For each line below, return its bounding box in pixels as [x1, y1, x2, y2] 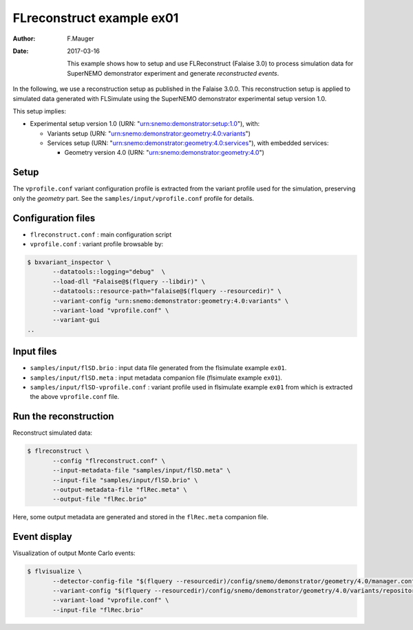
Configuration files [12, 212, 96, 224]
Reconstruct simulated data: [12, 428, 93, 437]
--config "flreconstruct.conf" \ [52, 457, 165, 464]
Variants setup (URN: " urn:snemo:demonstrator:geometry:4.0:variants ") [47, 129, 251, 138]
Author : [12, 34, 36, 43]
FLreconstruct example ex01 [12, 10, 179, 25]
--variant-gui [52, 316, 100, 324]
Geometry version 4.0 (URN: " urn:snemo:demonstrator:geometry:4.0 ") [64, 149, 265, 157]
